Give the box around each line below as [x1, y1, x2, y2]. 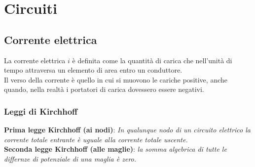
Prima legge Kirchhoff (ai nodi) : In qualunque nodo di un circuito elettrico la [4, 125, 251, 135]
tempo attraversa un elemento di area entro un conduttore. [4, 65, 182, 75]
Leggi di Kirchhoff [4, 105, 78, 117]
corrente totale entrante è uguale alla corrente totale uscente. [4, 134, 188, 144]
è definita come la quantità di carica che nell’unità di [72, 55, 232, 65]
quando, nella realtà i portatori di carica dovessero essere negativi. [4, 84, 204, 94]
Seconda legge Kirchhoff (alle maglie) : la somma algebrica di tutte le [4, 144, 227, 154]
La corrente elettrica [4, 55, 66, 65]
